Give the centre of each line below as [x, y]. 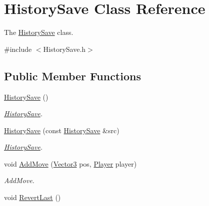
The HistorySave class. [39, 32]
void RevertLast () [32, 197]
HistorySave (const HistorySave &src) [62, 130]
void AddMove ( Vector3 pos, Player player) [70, 163]
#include [18, 49]
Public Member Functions [72, 76]
